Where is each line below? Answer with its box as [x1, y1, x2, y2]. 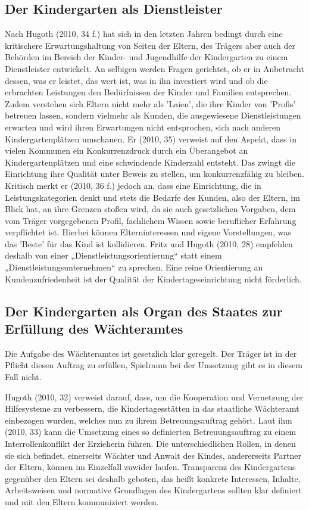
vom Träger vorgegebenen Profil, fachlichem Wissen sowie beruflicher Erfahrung [5, 214, 296, 226]
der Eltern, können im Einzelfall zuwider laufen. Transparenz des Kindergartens [5, 461, 296, 473]
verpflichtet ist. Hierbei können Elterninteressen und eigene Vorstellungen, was [5, 226, 291, 238]
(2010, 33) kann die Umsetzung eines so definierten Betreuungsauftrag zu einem [5, 425, 296, 438]
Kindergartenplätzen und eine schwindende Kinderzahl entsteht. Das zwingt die [5, 156, 295, 168]
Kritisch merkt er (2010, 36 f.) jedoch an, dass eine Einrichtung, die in [5, 179, 261, 191]
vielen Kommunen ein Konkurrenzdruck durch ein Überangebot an [5, 144, 248, 157]
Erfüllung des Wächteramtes [5, 319, 183, 338]
